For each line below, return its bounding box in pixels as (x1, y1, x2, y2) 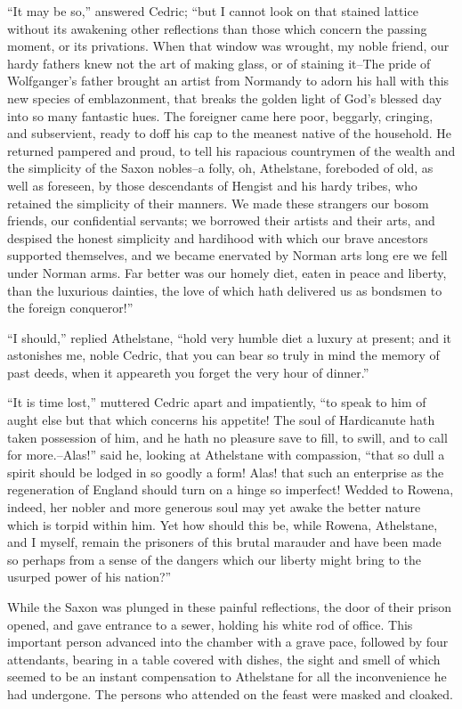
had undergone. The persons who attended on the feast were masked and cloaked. (7, 684, 453, 703)
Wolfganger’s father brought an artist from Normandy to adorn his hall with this (7, 71, 450, 90)
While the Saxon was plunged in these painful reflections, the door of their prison (7, 598, 452, 615)
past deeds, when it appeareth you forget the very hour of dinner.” (7, 363, 369, 381)
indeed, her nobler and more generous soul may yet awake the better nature (7, 498, 421, 517)
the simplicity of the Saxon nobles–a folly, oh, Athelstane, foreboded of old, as (7, 159, 434, 177)
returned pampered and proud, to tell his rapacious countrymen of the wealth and (7, 141, 456, 159)
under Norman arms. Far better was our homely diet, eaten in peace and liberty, (7, 263, 447, 281)
